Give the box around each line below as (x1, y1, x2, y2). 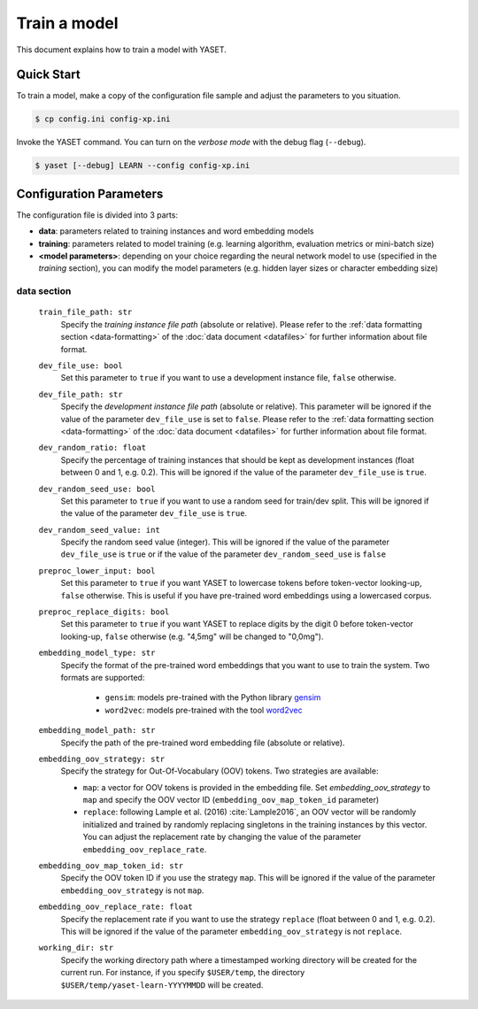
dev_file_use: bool (38, 360, 123, 371)
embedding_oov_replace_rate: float (38, 902, 194, 912)
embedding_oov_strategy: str (38, 753, 166, 764)
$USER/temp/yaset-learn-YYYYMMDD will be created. (60, 979, 264, 990)
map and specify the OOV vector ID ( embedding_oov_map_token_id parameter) (82, 795, 380, 805)
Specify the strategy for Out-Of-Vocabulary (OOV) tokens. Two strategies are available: (60, 766, 379, 776)
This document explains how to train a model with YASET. (16, 44, 227, 55)
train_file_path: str (38, 307, 133, 318)
